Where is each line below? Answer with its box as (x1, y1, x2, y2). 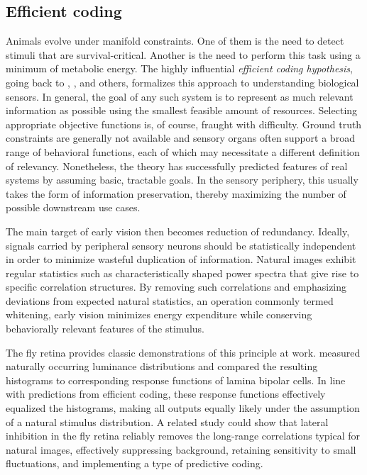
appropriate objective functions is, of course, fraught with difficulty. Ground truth (6, 116, 362, 131)
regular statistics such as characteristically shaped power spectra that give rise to (6, 265, 359, 280)
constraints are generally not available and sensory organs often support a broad (6, 130, 355, 145)
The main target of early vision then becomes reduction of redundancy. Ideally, (6, 223, 350, 238)
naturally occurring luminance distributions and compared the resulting (6, 359, 318, 374)
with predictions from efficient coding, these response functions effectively (6, 386, 326, 401)
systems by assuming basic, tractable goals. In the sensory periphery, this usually (6, 172, 358, 187)
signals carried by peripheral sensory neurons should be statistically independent (6, 238, 356, 252)
